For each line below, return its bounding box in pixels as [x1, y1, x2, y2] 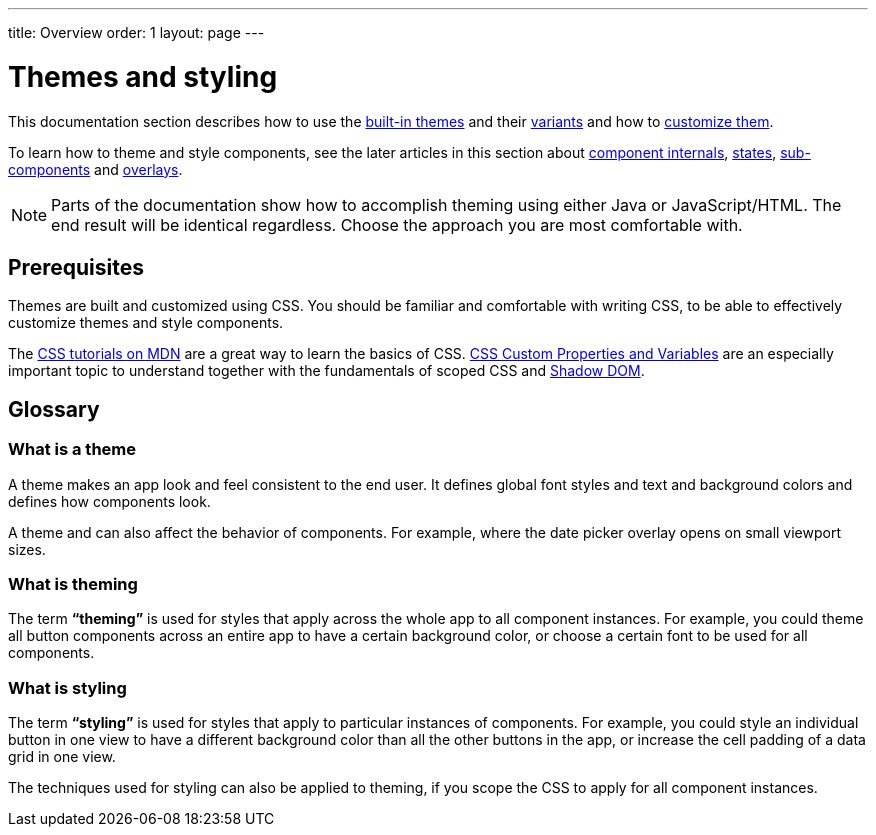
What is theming [8, 573, 138, 594]
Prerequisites [8, 254, 144, 280]
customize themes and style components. [8, 314, 284, 332]
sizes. [8, 540, 46, 558]
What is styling [8, 677, 127, 698]
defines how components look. [8, 492, 211, 510]
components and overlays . [8, 160, 183, 178]
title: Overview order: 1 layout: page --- [8, 24, 265, 41]
